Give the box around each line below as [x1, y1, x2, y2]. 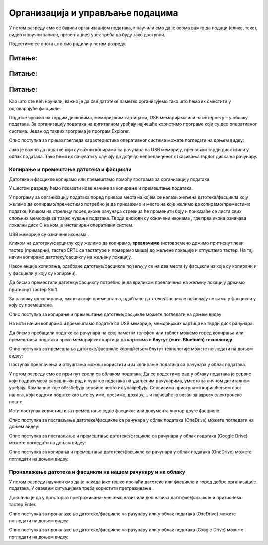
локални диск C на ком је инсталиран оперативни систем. [9, 222, 134, 228]
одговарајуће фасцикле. [9, 105, 61, 111]
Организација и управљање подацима [9, 7, 178, 18]
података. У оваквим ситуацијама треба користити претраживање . [9, 485, 154, 491]
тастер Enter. [9, 501, 37, 508]
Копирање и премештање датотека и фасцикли [9, 166, 132, 173]
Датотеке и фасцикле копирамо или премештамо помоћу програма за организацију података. [9, 176, 211, 182]
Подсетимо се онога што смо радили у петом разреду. [9, 41, 127, 47]
